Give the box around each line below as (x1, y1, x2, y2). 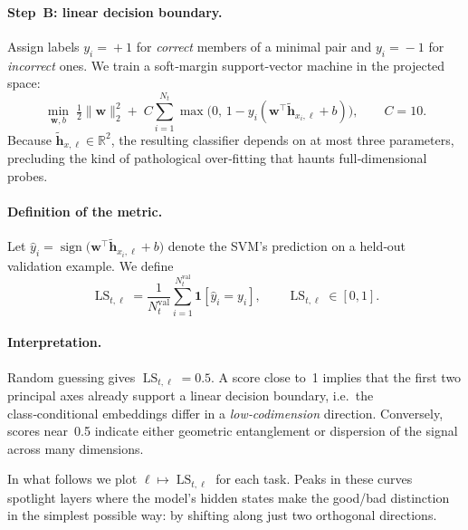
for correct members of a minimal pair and (136, 36, 372, 55)
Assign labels (7, 36, 80, 55)
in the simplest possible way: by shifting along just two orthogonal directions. (7, 506, 437, 525)
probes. (7, 166, 48, 185)
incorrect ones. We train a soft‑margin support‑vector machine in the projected (7, 55, 445, 74)
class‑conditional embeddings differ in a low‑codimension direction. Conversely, (7, 403, 444, 422)
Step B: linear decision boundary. (7, 2, 223, 21)
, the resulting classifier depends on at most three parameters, (110, 130, 454, 149)
